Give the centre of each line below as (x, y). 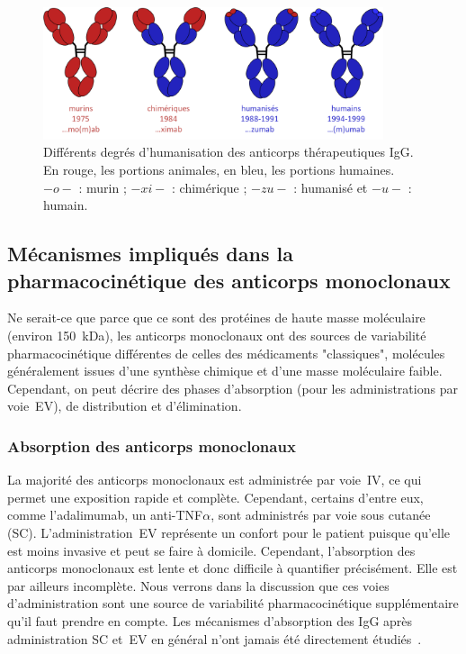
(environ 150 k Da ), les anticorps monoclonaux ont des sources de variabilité (217, 336)
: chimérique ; (210, 187)
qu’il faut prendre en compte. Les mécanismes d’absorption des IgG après (210, 620)
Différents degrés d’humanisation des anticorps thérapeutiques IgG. (229, 152)
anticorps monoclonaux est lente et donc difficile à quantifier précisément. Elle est (233, 568)
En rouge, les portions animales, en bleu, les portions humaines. (219, 170)
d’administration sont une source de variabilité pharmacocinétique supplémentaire (233, 603)
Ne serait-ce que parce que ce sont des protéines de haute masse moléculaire (216, 318)
